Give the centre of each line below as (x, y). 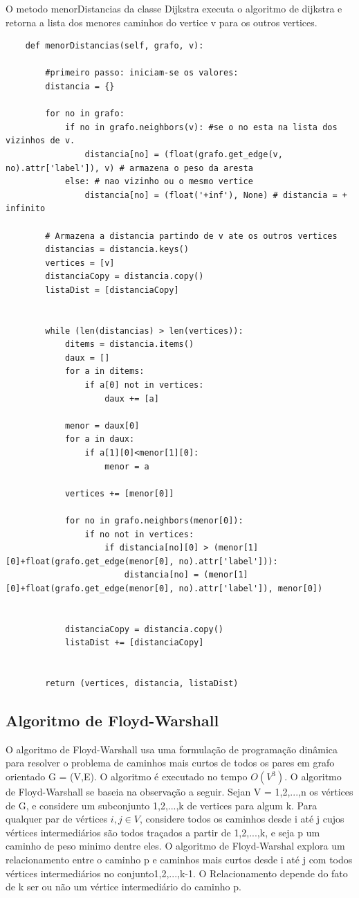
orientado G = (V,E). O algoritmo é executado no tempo (127, 776)
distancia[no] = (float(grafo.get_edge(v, (184, 154)
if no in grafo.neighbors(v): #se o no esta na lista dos (201, 127)
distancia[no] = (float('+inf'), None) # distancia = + (216, 195)
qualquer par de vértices (57, 819)
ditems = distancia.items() (129, 344)
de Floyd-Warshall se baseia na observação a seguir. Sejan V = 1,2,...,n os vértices (179, 792)
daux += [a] (132, 398)
